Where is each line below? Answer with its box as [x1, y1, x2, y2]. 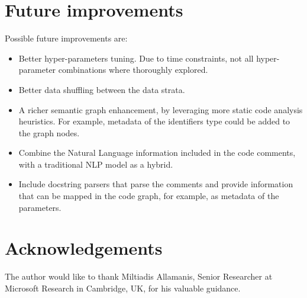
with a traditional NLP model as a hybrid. [18, 158, 173, 170]
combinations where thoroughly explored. [58, 63, 208, 76]
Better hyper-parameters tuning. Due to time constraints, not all [18, 52, 254, 64]
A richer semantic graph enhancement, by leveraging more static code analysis [18, 103, 303, 116]
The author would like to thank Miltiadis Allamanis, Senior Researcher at [5, 270, 273, 283]
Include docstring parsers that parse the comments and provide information [18, 178, 293, 190]
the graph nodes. [18, 126, 80, 139]
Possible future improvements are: [5, 32, 128, 44]
